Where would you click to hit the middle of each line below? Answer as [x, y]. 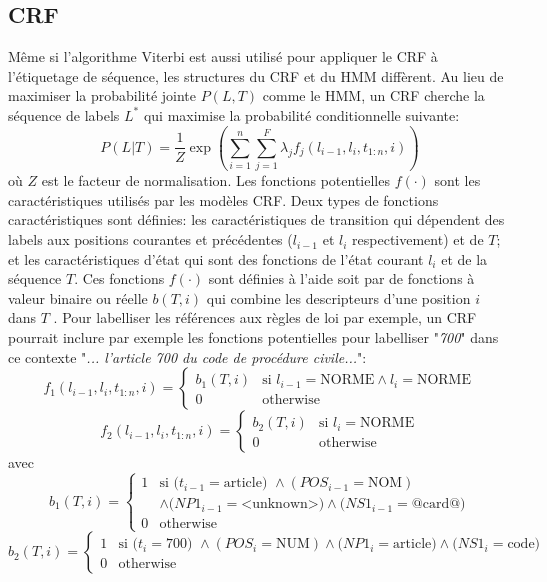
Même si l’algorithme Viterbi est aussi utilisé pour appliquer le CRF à [223, 56]
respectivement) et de [418, 239]
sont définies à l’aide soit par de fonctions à [341, 278]
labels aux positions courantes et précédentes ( [150, 239]
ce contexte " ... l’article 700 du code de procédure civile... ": [187, 356]
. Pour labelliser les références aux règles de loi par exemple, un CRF [265, 317]
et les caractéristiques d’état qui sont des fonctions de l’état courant [216, 258]
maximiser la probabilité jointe [102, 95]
